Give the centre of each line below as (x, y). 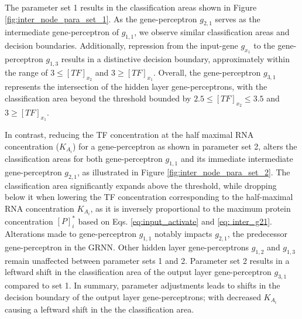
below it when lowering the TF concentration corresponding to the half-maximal (149, 197)
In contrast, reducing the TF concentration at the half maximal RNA (129, 135)
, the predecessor (257, 234)
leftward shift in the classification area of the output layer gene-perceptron (138, 272)
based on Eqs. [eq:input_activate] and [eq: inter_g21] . (175, 221)
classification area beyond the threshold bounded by (98, 98)
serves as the (238, 18)
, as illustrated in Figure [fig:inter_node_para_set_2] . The (184, 172)
